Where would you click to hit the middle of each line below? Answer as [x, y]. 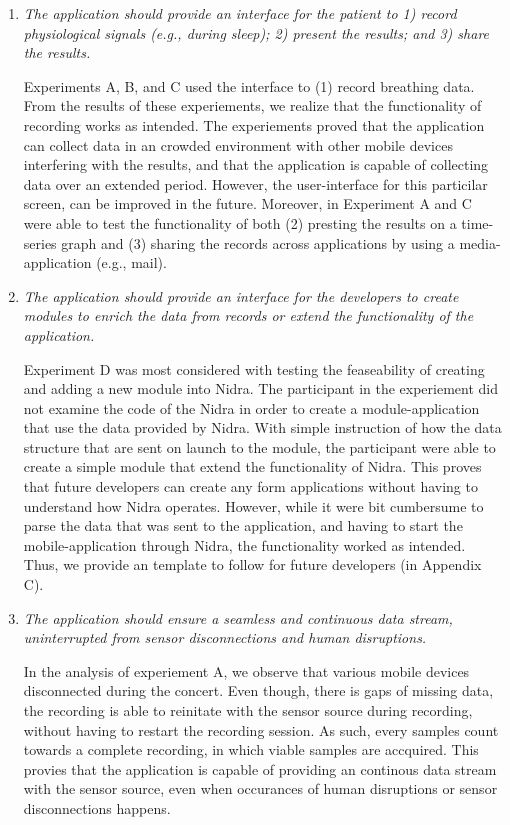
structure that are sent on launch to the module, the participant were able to [259, 446]
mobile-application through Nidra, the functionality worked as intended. [244, 544]
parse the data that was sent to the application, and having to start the [243, 525]
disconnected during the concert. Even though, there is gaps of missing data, [258, 690]
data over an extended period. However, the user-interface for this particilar [255, 183]
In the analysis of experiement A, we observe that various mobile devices [246, 670]
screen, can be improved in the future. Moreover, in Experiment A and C [247, 203]
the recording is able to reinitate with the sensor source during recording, [248, 710]
